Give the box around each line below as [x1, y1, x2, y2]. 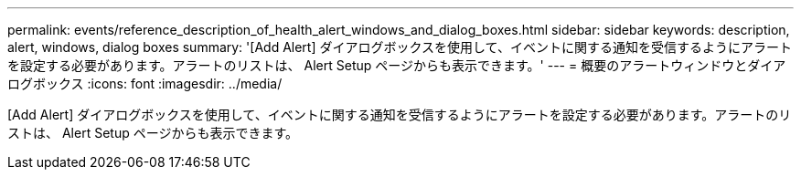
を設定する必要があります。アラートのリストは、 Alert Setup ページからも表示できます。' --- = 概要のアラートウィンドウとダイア [7, 57, 786, 73]
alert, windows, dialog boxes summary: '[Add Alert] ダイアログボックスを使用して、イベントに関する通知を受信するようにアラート [7, 39, 792, 55]
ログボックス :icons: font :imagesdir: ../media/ [7, 76, 283, 91]
